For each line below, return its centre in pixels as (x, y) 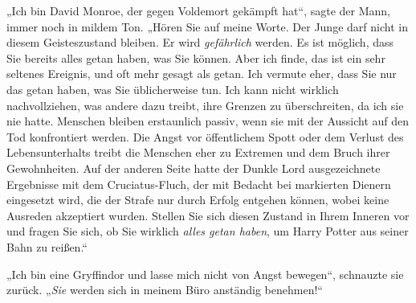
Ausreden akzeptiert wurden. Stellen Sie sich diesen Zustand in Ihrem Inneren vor (208, 215)
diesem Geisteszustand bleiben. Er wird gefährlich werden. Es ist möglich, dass (200, 42)
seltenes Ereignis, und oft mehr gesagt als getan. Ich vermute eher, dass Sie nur (202, 74)
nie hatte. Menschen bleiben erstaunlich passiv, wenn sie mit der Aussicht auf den (208, 121)
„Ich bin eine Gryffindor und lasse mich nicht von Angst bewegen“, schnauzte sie (205, 274)
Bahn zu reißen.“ (47, 246)
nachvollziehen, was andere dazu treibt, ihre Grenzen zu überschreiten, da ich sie (205, 105)
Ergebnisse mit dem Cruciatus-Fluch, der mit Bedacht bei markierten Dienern (199, 184)
